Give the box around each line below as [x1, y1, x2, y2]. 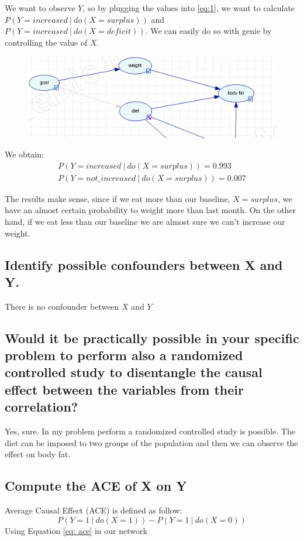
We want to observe [5, 2, 75, 13]
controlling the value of [5, 36, 88, 48]
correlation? [5, 398, 78, 416]
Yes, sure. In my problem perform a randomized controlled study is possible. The [5, 425, 295, 437]
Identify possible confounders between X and [5, 255, 283, 273]
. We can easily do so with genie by [145, 25, 272, 37]
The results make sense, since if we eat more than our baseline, [5, 192, 230, 204]
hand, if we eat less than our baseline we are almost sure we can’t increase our [5, 215, 285, 227]
